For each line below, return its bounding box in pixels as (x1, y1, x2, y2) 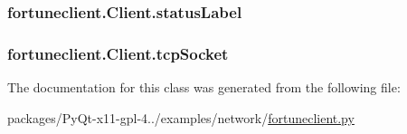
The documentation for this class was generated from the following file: (7, 78, 401, 97)
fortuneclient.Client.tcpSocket (7, 42, 229, 64)
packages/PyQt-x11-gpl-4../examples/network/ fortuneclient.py (7, 108, 355, 127)
